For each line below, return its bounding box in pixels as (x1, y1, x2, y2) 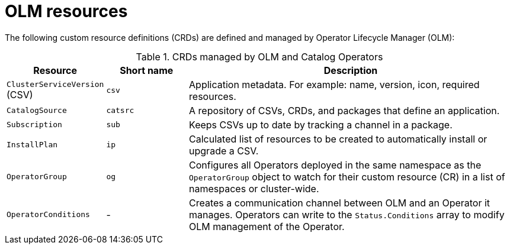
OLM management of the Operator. (189, 220, 345, 232)
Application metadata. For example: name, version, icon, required (189, 78, 480, 90)
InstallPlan (7, 140, 58, 150)
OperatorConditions (7, 210, 90, 219)
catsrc (106, 106, 134, 115)
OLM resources (5, 1, 128, 21)
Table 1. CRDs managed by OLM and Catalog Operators (136, 50, 383, 63)
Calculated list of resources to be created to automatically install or (189, 132, 487, 145)
